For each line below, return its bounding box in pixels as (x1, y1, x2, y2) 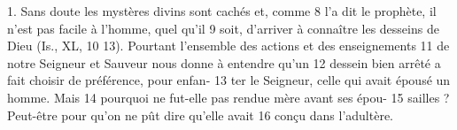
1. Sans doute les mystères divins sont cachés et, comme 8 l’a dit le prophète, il (7, 2, 437, 19)
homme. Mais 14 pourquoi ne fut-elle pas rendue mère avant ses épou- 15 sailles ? (7, 88, 450, 106)
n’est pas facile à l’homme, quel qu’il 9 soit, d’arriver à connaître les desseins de (7, 19, 439, 37)
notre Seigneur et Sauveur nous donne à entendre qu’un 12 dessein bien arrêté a (7, 53, 441, 72)
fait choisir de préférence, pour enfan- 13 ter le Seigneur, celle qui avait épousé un (7, 71, 451, 89)
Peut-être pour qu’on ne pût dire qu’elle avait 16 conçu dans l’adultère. (7, 105, 394, 124)
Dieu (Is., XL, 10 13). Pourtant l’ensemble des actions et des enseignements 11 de (7, 36, 450, 55)
